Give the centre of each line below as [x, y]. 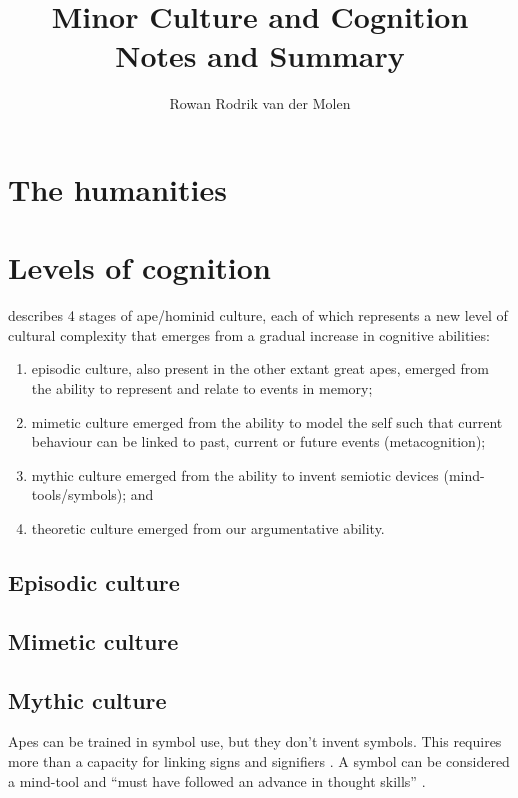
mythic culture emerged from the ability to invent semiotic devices [235, 474]
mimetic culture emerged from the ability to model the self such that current [267, 421]
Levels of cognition [139, 267]
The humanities [117, 188]
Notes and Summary [260, 55]
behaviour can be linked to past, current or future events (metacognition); [258, 441]
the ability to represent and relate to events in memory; [202, 388]
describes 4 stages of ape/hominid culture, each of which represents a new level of [258, 315]
